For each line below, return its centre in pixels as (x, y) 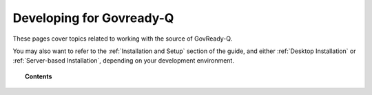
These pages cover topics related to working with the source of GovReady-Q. (123, 39)
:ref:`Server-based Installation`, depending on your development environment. (123, 61)
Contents (39, 76)
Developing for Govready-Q (93, 18)
